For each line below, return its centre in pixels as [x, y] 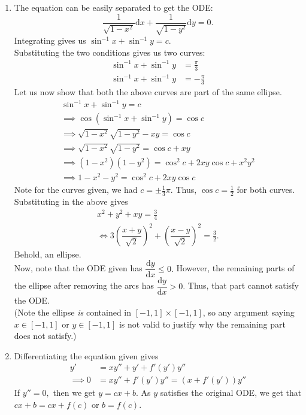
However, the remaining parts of [235, 268]
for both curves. [266, 190]
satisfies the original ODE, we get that [231, 393]
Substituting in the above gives [71, 202]
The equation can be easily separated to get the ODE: [113, 7]
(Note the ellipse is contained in [73, 312]
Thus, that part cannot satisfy [243, 285]
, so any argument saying [249, 312]
